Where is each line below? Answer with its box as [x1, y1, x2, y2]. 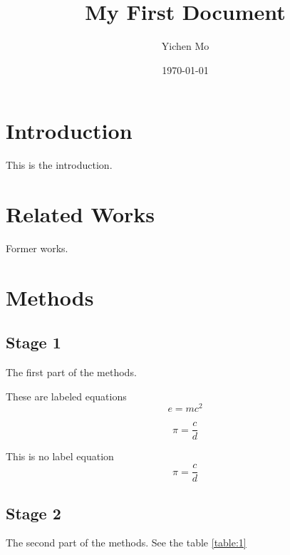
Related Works [6, 199, 155, 229]
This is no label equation [6, 449, 114, 464]
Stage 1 [6, 331, 61, 353]
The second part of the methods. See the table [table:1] [6, 535, 247, 550]
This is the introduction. [6, 157, 113, 172]
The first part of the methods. [6, 365, 137, 380]
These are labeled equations [6, 388, 127, 403]
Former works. [6, 240, 68, 255]
